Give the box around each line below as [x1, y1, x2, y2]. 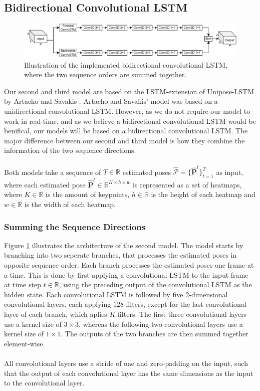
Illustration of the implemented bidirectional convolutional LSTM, [24, 59, 228, 70]
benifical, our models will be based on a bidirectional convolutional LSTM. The [4, 125, 248, 136]
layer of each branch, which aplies [4, 309, 107, 319]
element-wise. [4, 338, 45, 348]
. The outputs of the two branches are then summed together [61, 328, 248, 339]
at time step [4, 279, 41, 290]
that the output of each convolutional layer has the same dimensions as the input [4, 367, 253, 378]
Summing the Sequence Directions [4, 220, 146, 233]
